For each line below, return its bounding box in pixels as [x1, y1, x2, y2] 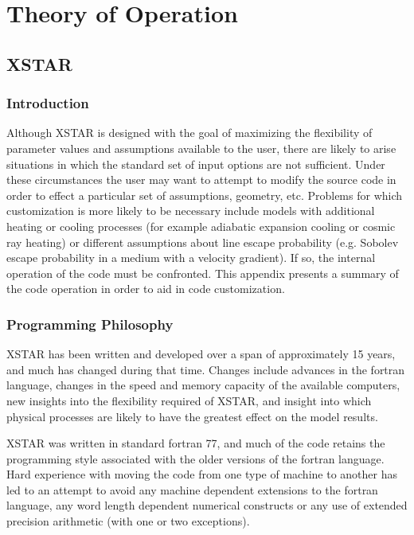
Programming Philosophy [6, 314, 174, 334]
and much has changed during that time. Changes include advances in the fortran [6, 361, 405, 377]
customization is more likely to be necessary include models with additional [6, 202, 375, 219]
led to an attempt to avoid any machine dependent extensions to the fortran [6, 481, 378, 498]
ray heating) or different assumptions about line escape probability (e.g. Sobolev [6, 233, 399, 250]
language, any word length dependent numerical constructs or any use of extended [6, 497, 408, 514]
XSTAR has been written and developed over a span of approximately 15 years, [6, 346, 396, 362]
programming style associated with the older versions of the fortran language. [6, 450, 385, 467]
